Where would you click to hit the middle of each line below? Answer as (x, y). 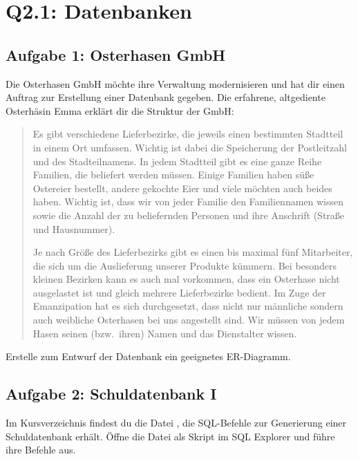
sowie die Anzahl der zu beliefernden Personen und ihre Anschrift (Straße (189, 215)
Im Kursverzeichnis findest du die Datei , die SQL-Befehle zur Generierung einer (176, 423)
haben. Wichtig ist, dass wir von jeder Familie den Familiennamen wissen (188, 202)
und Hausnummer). (74, 228)
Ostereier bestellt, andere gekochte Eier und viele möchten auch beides (182, 188)
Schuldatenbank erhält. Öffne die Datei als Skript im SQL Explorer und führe (170, 436)
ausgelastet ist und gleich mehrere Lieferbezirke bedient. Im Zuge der (179, 292)
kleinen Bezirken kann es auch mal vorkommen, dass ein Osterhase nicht (186, 279)
